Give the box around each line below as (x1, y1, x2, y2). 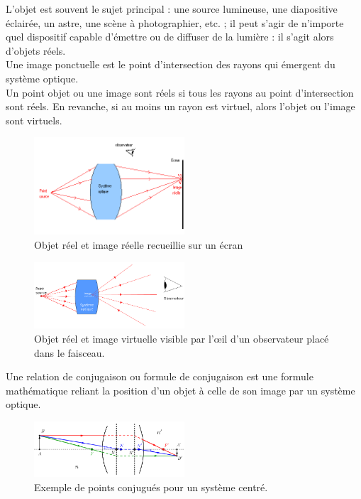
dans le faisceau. (34, 345, 105, 360)
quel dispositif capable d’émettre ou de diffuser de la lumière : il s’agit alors (6, 29, 334, 44)
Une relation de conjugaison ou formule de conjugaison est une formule (6, 369, 313, 384)
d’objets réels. (6, 43, 66, 58)
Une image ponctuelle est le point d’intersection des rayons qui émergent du (6, 57, 335, 72)
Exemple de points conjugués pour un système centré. (34, 479, 268, 494)
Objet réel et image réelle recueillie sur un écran (34, 237, 243, 252)
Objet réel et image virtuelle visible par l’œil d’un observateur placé (34, 331, 329, 345)
